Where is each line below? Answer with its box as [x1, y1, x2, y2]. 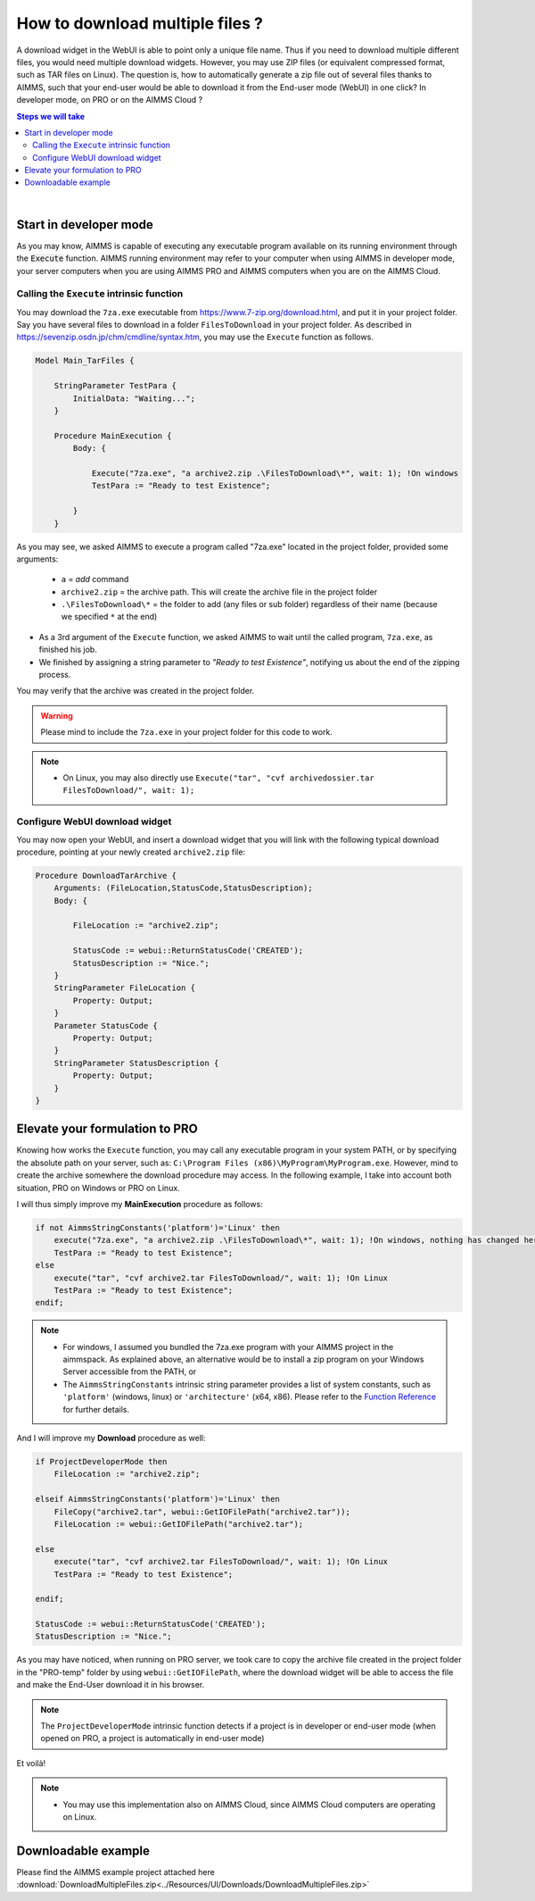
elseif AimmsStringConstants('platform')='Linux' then [35, 1494, 280, 1505]
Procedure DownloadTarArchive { [35, 871, 177, 880]
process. [38, 670, 71, 680]
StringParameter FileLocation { [53, 983, 196, 993]
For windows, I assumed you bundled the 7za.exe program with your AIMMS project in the [62, 1341, 394, 1352]
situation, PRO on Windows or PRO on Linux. [16, 1182, 180, 1193]
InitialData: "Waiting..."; [72, 393, 196, 404]
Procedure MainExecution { [53, 430, 173, 441]
